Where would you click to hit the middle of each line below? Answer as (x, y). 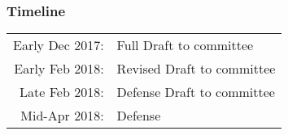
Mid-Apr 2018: (62, 116)
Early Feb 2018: (59, 69)
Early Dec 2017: (59, 45)
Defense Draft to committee (196, 92)
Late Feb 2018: (62, 92)
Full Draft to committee (185, 45)
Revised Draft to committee (196, 69)
